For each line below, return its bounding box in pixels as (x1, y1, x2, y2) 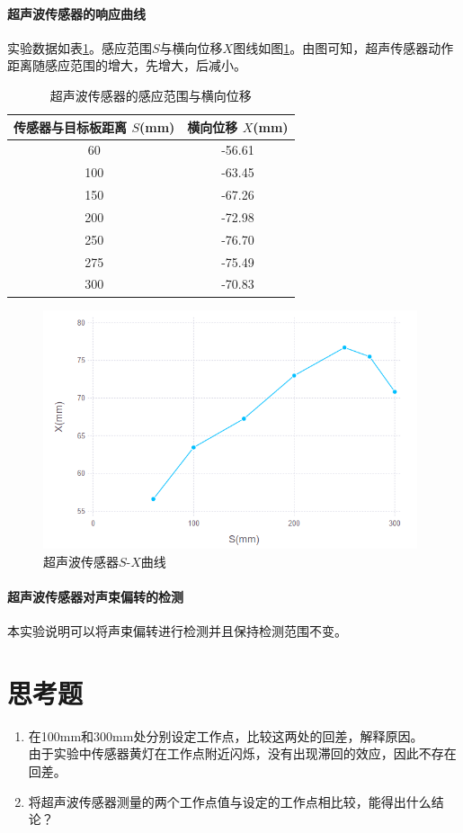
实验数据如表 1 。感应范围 (7, 38, 152, 57)
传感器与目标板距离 (13, 117, 127, 136)
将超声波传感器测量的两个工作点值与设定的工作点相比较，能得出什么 (28, 792, 432, 811)
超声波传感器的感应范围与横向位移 (49, 85, 252, 104)
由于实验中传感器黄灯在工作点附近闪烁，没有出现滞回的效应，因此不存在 (28, 744, 457, 763)
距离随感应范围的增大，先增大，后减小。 (7, 56, 246, 75)
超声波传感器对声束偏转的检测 (7, 587, 183, 605)
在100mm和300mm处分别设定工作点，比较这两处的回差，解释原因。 (28, 726, 423, 745)
